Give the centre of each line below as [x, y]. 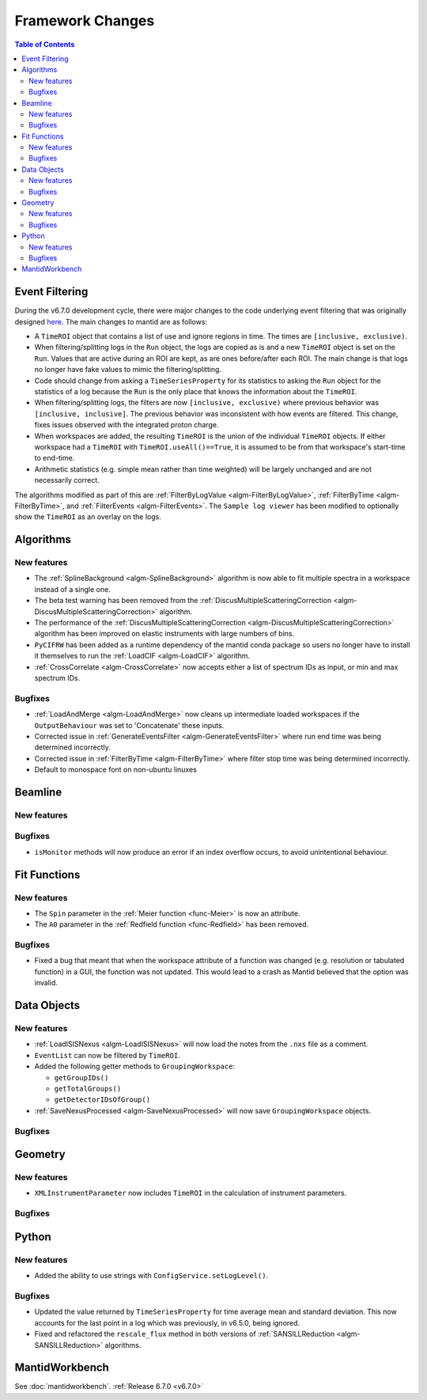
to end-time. [55, 458]
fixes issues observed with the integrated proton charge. [127, 425]
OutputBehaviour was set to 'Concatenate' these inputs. [129, 725]
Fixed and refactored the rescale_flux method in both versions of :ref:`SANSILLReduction [185, 1334]
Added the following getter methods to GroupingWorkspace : [135, 1066]
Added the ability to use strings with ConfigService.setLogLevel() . [151, 1276]
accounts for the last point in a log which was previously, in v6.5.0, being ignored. [167, 1322]
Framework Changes [85, 21]
